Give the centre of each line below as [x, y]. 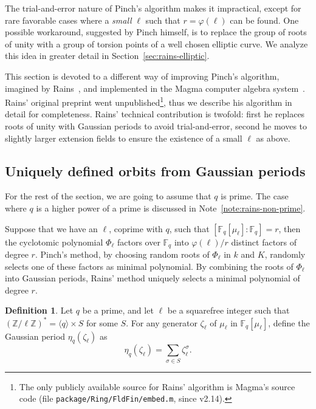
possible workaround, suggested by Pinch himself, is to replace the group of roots [156, 32]
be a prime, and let [118, 310]
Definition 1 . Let [39, 310]
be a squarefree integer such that [228, 310]
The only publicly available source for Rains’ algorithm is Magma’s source [157, 386]
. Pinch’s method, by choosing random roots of [122, 254]
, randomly [285, 254]
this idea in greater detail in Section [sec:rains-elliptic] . [107, 56]
